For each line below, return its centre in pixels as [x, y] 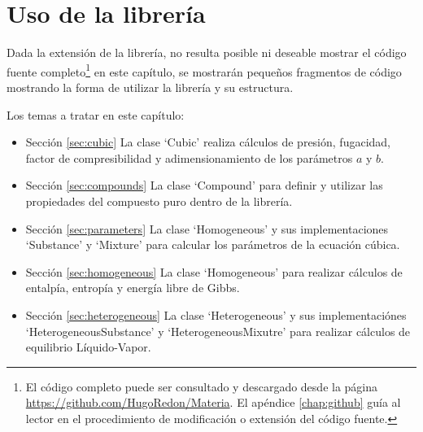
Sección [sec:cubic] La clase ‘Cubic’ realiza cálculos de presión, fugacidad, [208, 142]
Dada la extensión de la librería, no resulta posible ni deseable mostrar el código [207, 52]
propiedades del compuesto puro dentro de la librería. [159, 201]
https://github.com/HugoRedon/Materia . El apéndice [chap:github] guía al [213, 402]
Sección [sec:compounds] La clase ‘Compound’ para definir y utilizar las [204, 185]
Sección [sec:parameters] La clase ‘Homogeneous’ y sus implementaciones [207, 228]
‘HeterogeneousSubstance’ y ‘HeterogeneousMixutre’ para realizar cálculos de [218, 331]
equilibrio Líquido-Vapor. [88, 347]
